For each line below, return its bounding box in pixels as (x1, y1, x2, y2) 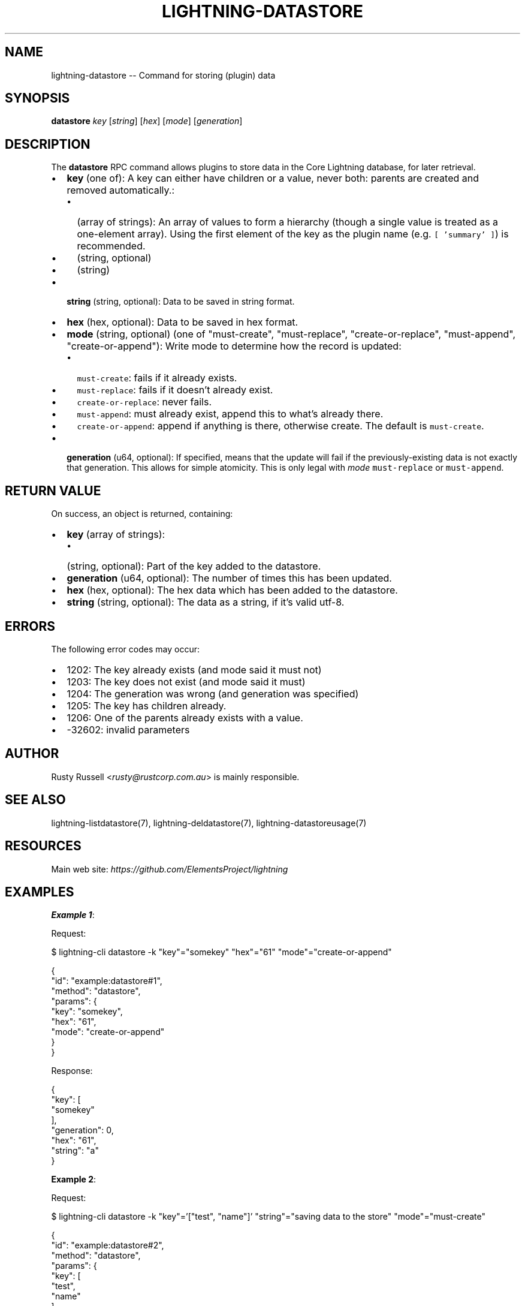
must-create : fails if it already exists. (77, 372, 237, 384)
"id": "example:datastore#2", (51, 1240, 164, 1251)
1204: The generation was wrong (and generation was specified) (67, 687, 359, 700)
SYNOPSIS (5, 91, 70, 106)
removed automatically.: (67, 184, 175, 197)
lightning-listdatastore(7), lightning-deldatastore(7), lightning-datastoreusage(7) (51, 817, 367, 828)
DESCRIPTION (5, 136, 90, 152)
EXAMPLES (5, 884, 74, 899)
